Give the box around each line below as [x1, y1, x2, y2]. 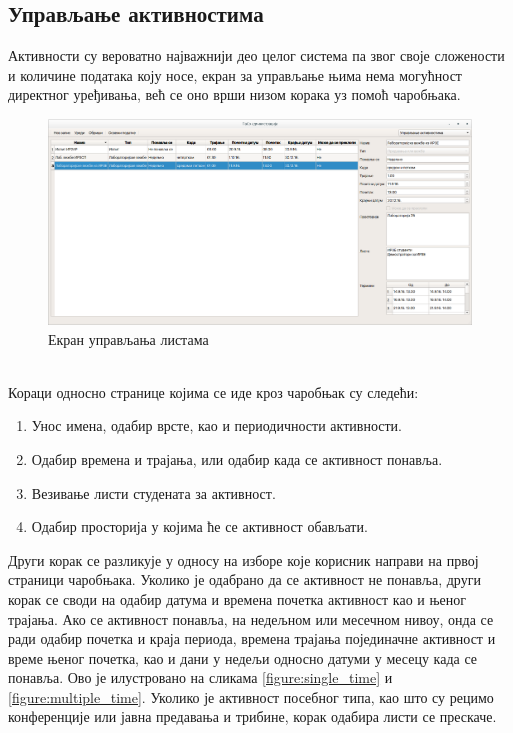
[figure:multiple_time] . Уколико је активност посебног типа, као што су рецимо [8, 686, 494, 707]
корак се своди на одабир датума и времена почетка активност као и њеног [8, 588, 467, 609]
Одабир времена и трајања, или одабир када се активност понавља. [31, 448, 443, 469]
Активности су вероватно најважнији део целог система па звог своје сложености [8, 45, 505, 66]
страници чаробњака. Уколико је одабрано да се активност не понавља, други [8, 569, 481, 590]
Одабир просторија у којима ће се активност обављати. [31, 516, 368, 537]
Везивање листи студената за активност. [31, 482, 276, 503]
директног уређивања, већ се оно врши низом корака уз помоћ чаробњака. [8, 84, 461, 105]
